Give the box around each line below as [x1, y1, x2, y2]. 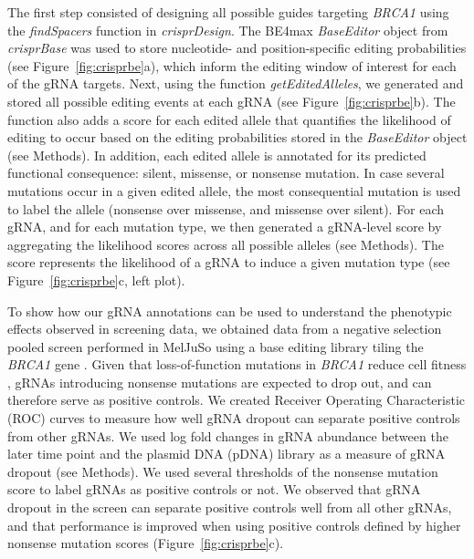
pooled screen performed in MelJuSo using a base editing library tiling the [7, 336, 424, 356]
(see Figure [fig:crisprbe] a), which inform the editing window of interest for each [7, 56, 457, 75]
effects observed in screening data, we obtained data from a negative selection [7, 319, 442, 338]
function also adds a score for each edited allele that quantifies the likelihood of [7, 109, 451, 129]
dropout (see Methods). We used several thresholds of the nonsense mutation [7, 461, 438, 481]
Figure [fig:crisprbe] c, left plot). [7, 270, 185, 289]
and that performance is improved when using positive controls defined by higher [7, 515, 461, 534]
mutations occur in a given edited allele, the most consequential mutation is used [7, 181, 461, 200]
